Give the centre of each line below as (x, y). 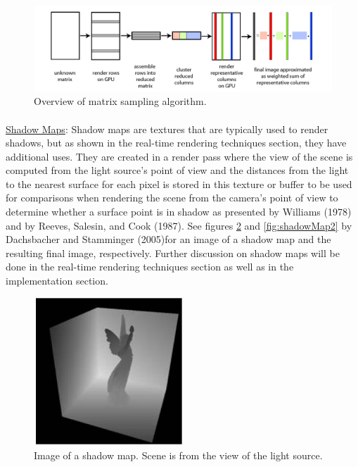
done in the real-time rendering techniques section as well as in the (150, 267)
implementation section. (57, 281)
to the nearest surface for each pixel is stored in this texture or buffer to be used (179, 183)
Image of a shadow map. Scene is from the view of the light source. (178, 455)
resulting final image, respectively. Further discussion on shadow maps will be (173, 253)
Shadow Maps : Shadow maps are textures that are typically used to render (167, 129)
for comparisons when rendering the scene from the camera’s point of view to (172, 198)
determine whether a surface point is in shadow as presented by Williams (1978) (179, 212)
